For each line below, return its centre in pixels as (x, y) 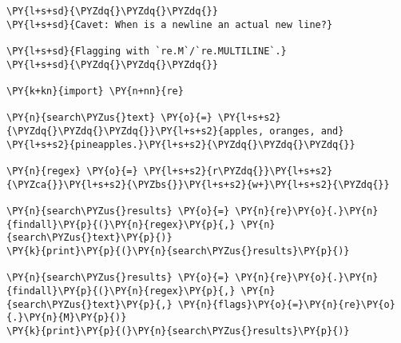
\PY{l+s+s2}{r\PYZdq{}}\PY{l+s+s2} (238, 171)
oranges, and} (307, 132)
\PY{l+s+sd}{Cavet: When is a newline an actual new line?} (170, 24)
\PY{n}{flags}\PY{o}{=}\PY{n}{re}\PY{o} (286, 304)
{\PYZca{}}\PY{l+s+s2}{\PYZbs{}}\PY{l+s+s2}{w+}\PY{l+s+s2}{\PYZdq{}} (198, 184)
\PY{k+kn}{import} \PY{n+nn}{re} (95, 92)
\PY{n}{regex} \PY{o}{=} (72, 171)
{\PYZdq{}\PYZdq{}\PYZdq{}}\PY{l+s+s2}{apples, (135, 132)
